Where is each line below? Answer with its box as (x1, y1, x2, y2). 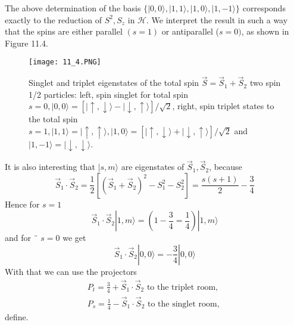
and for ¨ (5, 231, 38, 244)
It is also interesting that (5, 160, 95, 173)
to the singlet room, (147, 299, 220, 308)
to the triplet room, (146, 283, 218, 292)
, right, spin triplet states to (172, 100, 274, 112)
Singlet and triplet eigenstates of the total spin (29, 76, 199, 89)
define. (5, 310, 29, 323)
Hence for (5, 197, 40, 210)
